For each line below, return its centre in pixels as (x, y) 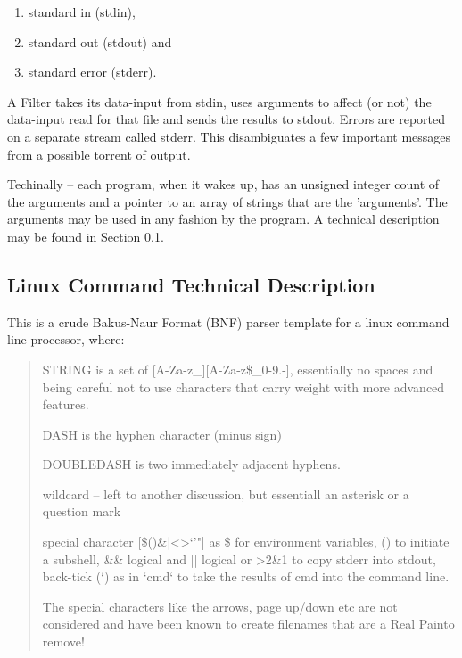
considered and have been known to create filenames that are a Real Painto (248, 624)
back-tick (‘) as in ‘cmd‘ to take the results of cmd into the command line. (246, 576)
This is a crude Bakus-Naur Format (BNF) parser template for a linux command (228, 321)
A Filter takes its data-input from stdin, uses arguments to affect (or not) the (219, 101)
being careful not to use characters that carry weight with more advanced (243, 387)
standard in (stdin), (82, 12)
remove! (63, 642)
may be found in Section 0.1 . (86, 236)
